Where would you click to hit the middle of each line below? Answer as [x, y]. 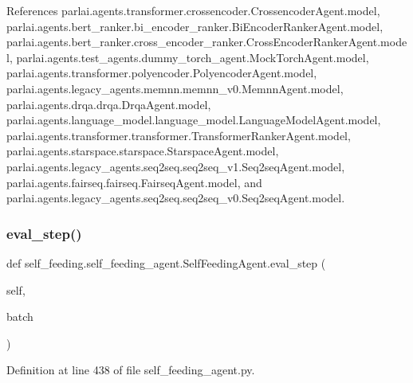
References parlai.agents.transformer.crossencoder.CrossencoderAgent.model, [193, 10]
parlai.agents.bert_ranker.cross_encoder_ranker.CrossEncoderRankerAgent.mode [207, 42]
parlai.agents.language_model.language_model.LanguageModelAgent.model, [194, 120]
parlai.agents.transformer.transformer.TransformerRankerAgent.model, [179, 135]
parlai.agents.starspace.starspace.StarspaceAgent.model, [143, 151]
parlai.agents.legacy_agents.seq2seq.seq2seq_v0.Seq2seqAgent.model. [176, 198]
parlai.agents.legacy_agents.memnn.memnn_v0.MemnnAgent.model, [175, 88]
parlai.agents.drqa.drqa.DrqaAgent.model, [109, 104]
